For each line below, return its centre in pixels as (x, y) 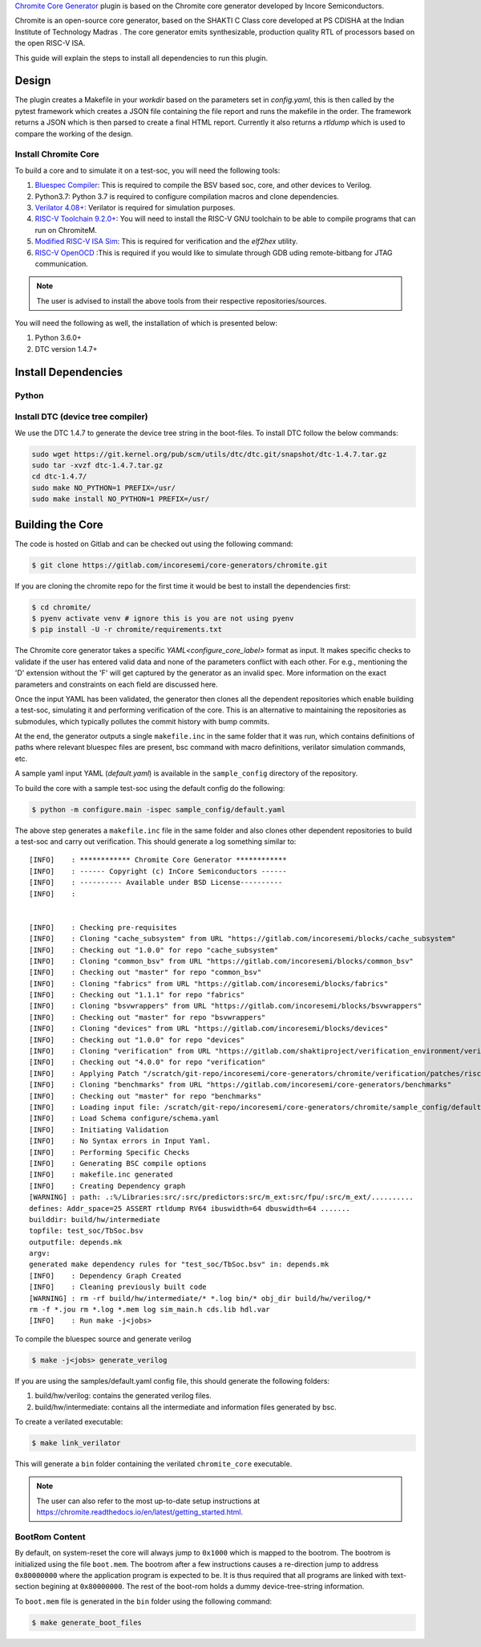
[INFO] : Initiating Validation (99, 1129)
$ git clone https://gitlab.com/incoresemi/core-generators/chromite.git (180, 565)
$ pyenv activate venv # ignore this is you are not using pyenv (163, 618)
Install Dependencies (69, 372)
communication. (61, 263)
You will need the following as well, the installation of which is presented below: (146, 323)
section (27, 1587)
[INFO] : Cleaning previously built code (118, 1287)
